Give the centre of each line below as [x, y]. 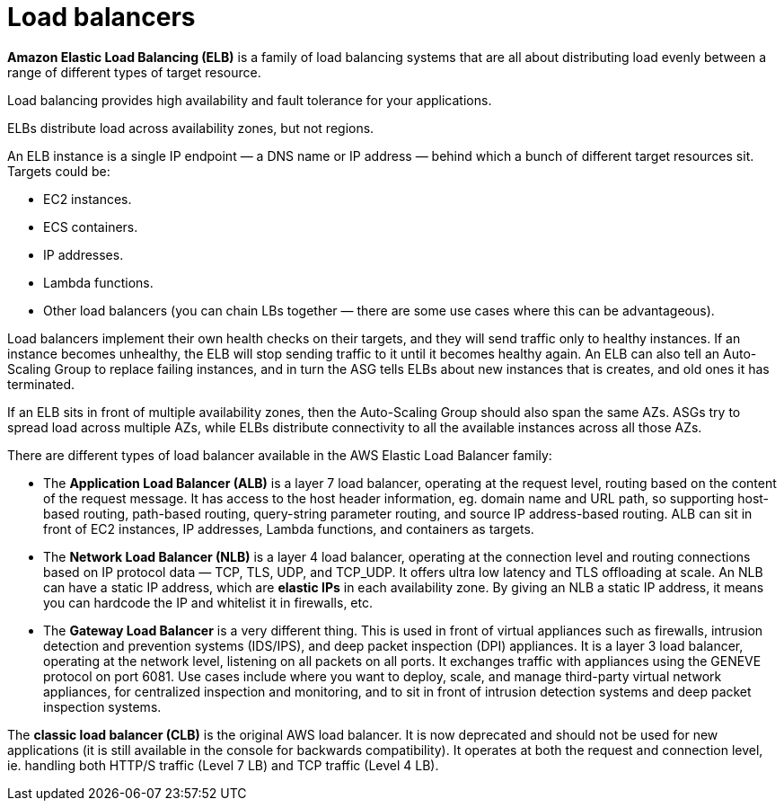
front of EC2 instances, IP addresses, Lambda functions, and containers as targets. [289, 528]
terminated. [41, 384]
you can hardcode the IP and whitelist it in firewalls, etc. [208, 602]
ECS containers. [91, 226]
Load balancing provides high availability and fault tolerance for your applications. [250, 100]
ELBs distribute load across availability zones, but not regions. [191, 128]
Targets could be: [59, 171]
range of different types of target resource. [134, 72]
